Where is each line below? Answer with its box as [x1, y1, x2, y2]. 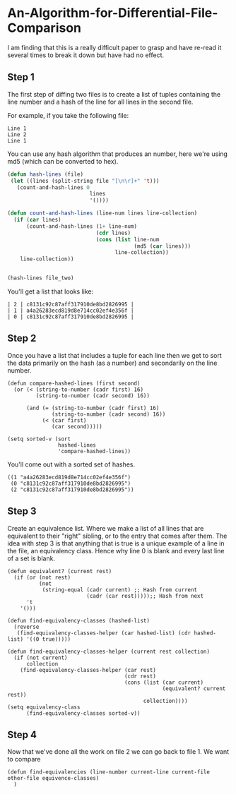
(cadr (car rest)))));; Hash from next [85, 592, 203, 599]
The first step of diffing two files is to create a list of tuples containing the [7, 90, 221, 98]
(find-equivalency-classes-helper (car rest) [20, 666, 157, 673]
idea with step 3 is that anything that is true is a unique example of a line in [7, 539, 225, 548]
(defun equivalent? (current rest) [7, 567, 112, 575]
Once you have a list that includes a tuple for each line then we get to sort [7, 351, 223, 359]
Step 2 [7, 332, 37, 344]
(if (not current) [13, 654, 69, 661]
